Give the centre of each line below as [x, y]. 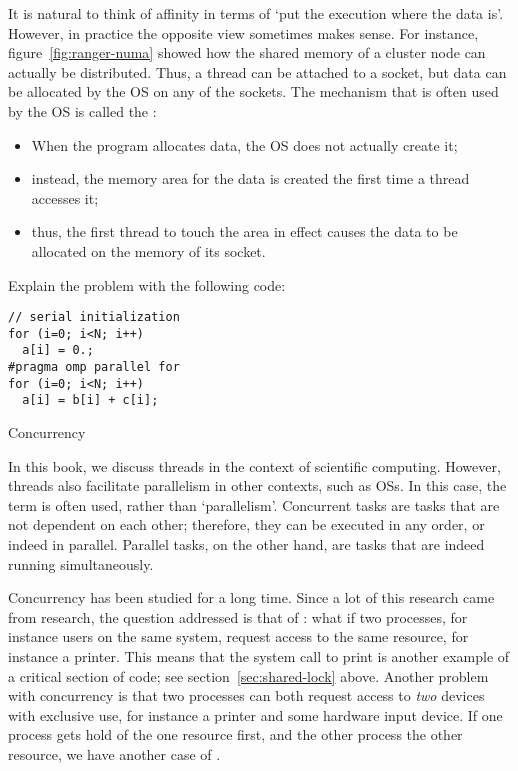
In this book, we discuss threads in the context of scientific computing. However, [254, 465]
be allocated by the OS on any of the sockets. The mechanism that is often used [253, 91]
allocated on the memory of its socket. [148, 250]
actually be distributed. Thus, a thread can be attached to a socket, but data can [257, 71]
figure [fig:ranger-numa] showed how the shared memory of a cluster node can [247, 52]
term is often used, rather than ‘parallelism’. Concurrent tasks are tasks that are [254, 504]
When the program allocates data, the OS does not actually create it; [244, 144]
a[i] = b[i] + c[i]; [90, 400]
